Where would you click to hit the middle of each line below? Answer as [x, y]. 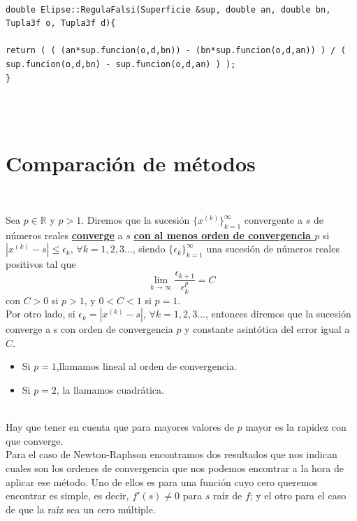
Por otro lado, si [41, 314]
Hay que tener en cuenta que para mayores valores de [120, 427]
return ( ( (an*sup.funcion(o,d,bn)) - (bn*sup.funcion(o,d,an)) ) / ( [176, 51]
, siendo [149, 249]
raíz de [227, 495]
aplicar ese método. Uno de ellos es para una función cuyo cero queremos [162, 481]
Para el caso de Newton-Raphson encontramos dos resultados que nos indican [172, 454]
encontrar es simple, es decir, [67, 495]
